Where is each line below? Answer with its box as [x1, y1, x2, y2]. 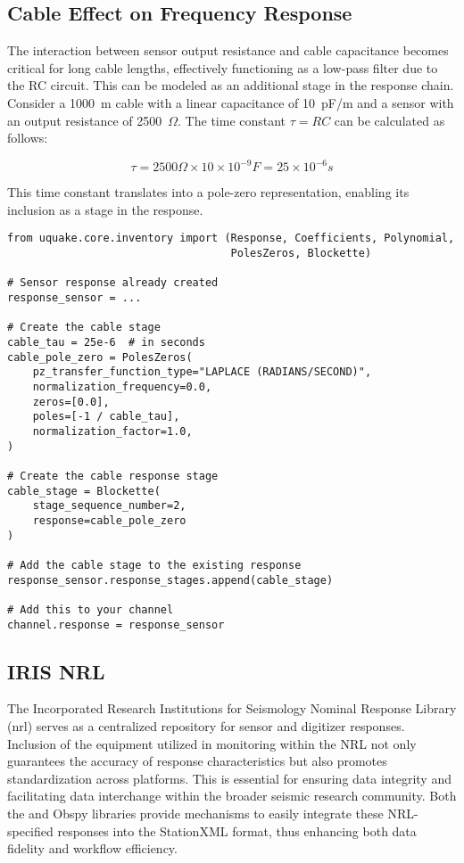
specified [7, 821, 54, 840]
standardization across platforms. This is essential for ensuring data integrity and [7, 768, 452, 787]
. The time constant [178, 111, 286, 129]
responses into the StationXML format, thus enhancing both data [57, 821, 417, 840]
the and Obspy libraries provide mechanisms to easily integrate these [7, 803, 384, 822]
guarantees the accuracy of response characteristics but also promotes [7, 752, 387, 770]
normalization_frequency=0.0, [32, 381, 212, 394]
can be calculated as [334, 111, 445, 129]
